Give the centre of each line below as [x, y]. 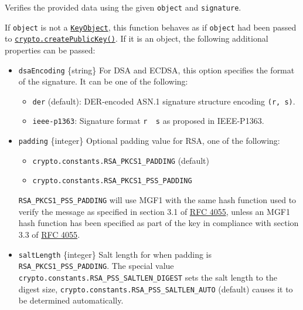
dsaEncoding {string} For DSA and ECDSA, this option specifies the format [156, 70]
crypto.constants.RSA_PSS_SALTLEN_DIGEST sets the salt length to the [148, 277]
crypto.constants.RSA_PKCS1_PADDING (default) [121, 160]
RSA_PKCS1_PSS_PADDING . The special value [96, 266]
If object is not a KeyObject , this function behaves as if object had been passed [151, 27]
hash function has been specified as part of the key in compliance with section [159, 223]
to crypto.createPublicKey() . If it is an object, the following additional [137, 38]
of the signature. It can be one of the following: [103, 81]
